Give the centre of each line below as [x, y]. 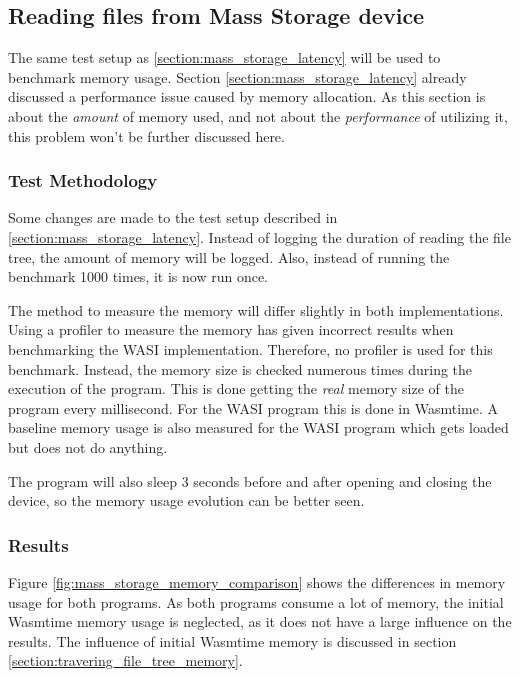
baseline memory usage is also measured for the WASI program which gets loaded [258, 427]
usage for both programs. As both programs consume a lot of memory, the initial [256, 601]
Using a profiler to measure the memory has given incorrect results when [231, 329]
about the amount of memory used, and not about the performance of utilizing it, [258, 115]
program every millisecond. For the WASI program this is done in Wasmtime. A [253, 407]
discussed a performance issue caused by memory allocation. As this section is [247, 96]
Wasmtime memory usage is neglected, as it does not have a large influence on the [260, 621]
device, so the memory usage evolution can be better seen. [186, 500]
